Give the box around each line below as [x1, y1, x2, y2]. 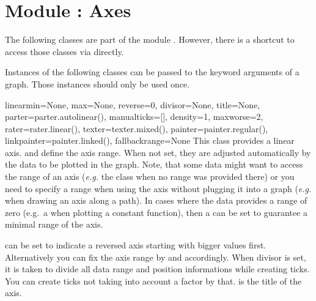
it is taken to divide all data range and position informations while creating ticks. [5, 262, 310, 275]
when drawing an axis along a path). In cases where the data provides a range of [5, 194, 307, 207]
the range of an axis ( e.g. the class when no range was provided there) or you [5, 170, 295, 183]
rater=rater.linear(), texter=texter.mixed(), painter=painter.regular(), [5, 122, 268, 135]
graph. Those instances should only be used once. [5, 77, 190, 90]
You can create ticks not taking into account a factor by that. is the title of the [5, 274, 302, 287]
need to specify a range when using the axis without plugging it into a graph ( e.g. [5, 182, 312, 195]
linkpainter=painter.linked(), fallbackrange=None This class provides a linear [5, 134, 295, 147]
